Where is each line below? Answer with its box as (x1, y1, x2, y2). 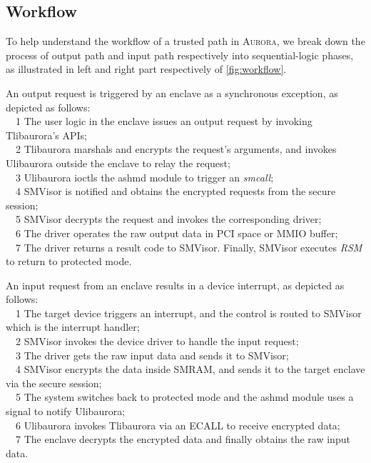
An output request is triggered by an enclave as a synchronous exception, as (6, 85, 338, 100)
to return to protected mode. (6, 254, 132, 269)
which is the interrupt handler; (6, 319, 140, 334)
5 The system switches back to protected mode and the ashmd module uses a (16, 389, 354, 404)
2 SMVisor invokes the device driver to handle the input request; (16, 334, 299, 349)
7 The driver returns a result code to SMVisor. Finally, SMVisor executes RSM (16, 239, 362, 254)
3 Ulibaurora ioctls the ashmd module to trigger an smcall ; (16, 169, 274, 184)
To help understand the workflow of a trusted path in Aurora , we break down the (6, 34, 365, 49)
